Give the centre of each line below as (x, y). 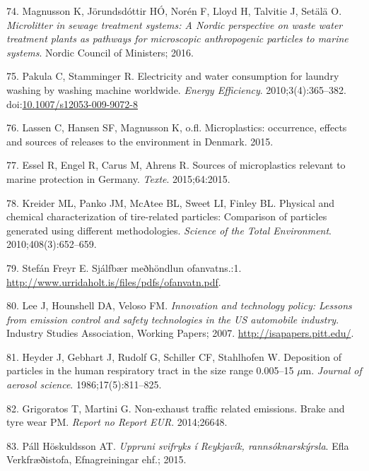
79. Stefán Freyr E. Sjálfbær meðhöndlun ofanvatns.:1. (124, 267)
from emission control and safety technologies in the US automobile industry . (173, 319)
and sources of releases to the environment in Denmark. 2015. (140, 141)
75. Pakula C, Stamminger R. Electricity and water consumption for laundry (173, 76)
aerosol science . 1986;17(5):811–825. (84, 384)
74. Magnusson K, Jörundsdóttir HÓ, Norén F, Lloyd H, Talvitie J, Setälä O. (174, 11)
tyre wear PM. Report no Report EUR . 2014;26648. (117, 422)
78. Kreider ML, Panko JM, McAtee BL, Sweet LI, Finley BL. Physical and (171, 202)
